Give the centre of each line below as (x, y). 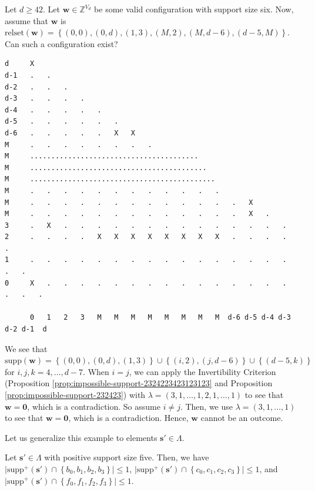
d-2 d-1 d (26, 329)
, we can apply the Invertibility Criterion (202, 371)
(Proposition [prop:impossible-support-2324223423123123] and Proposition (139, 383)
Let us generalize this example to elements (81, 437)
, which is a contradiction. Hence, (128, 418)
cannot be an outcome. (242, 418)
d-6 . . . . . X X (70, 133)
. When (96, 371)
